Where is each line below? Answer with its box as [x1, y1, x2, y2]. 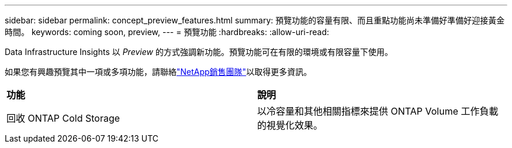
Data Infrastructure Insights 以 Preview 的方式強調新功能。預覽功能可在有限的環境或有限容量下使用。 [5, 47, 393, 57]
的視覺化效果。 [257, 119, 323, 131]
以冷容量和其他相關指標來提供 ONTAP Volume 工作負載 [257, 105, 499, 117]
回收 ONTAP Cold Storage [6, 112, 120, 124]
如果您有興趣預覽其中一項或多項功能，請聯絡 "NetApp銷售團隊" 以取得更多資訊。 [5, 67, 312, 77]
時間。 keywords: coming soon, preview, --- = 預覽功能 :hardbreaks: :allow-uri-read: [5, 27, 329, 37]
